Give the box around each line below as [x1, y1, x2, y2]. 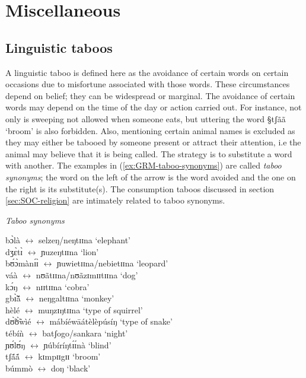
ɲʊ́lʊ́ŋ [5, 338, 26, 351]
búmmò [5, 361, 33, 374]
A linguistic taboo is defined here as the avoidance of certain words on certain [5, 66, 289, 78]
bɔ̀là [5, 234, 20, 246]
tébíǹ [5, 327, 24, 339]
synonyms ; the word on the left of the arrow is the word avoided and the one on [5, 170, 296, 183]
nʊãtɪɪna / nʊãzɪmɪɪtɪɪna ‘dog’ [36, 269, 138, 281]
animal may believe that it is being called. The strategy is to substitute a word [5, 147, 292, 160]
